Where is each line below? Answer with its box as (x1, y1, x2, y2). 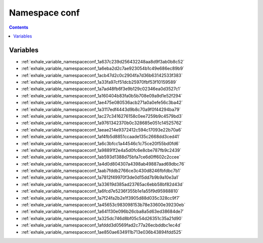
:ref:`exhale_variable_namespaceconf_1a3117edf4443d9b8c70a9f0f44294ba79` (21, 106, 181, 112)
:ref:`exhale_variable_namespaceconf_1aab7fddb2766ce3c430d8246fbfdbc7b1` (21, 168, 181, 174)
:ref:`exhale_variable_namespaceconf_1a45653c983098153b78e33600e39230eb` (21, 202, 186, 208)
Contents (9, 24, 29, 30)
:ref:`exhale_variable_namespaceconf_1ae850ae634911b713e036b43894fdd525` (21, 229, 183, 235)
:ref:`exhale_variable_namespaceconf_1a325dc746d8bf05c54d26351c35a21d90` (21, 215, 183, 221)
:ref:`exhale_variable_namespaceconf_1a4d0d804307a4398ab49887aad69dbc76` (21, 161, 186, 167)
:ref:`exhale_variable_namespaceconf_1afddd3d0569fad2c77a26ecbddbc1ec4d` (21, 222, 182, 228)
